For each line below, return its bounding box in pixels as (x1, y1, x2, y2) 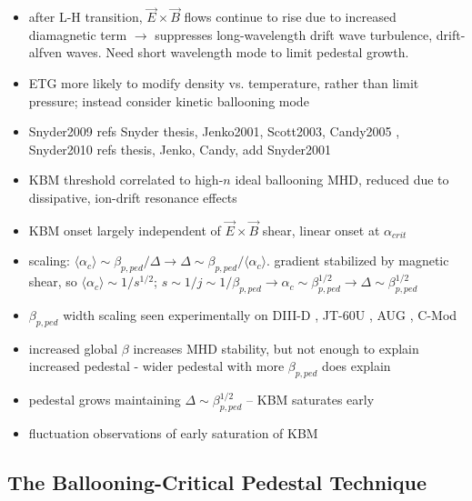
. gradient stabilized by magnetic (266, 251, 449, 270)
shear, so (28, 272, 77, 291)
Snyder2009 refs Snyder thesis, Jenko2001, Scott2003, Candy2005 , (28, 122, 400, 141)
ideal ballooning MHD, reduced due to (235, 170, 449, 189)
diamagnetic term (28, 25, 127, 44)
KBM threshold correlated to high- (28, 170, 224, 189)
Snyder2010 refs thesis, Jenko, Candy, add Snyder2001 (28, 139, 332, 158)
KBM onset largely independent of (28, 220, 221, 239)
